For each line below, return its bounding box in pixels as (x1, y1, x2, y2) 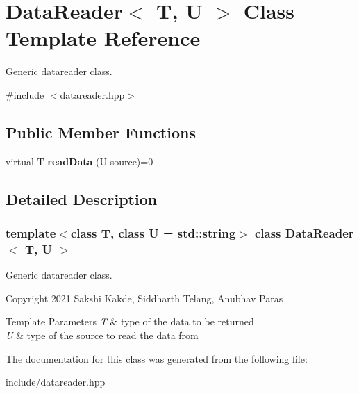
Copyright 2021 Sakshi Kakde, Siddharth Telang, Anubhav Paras (6, 290, 283, 305)
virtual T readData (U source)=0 (6, 154, 153, 168)
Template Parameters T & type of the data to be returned (6, 314, 254, 329)
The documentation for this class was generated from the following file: (6, 351, 308, 366)
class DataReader (254, 224, 354, 241)
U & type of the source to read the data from (6, 328, 199, 342)
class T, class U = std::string (70, 224, 236, 241)
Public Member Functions (6, 121, 196, 142)
